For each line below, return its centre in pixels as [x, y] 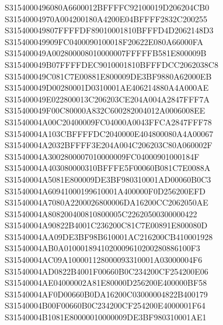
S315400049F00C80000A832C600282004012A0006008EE [105, 110]
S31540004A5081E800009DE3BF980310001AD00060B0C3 [108, 179]
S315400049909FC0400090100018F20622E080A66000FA [104, 41]
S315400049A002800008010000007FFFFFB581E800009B [106, 53]
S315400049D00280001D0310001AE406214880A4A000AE [107, 88]
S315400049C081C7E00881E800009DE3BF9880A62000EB [108, 76]
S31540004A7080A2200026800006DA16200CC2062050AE [107, 202]
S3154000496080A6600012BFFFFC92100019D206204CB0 [107, 7]
